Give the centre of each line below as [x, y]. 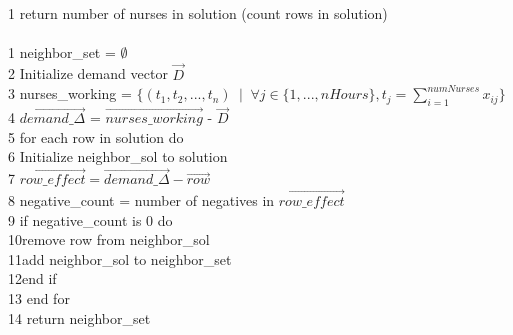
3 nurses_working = [70, 93]
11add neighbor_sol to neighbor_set [120, 258]
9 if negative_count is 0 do [90, 219]
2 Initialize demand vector [88, 73]
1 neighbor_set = [62, 51]
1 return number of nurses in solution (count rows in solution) [198, 12]
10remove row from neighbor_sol [109, 239]
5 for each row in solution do [96, 136]
